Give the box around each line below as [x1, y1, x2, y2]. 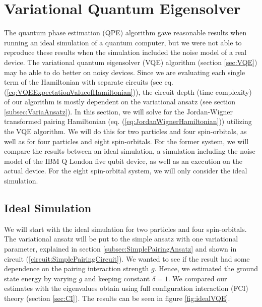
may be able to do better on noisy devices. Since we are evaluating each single [4, 67, 245, 77]
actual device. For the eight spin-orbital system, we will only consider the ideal [4, 165, 247, 176]
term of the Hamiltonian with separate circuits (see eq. [4, 77, 173, 87]
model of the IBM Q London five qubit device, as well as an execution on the [4, 155, 243, 166]
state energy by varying [4, 273, 77, 283]
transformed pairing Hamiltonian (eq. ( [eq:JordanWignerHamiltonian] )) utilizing [4, 116, 252, 127]
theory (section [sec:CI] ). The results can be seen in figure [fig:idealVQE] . [4, 292, 230, 303]
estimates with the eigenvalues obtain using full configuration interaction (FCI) [4, 283, 248, 293]
